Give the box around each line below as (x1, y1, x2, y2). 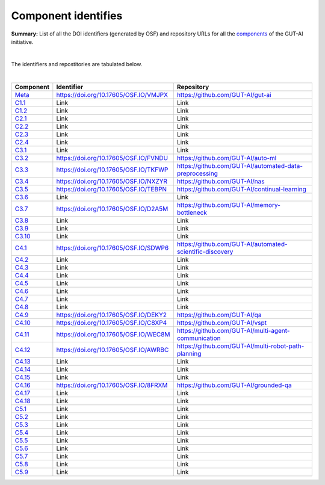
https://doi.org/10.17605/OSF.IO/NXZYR (56, 177, 168, 185)
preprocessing (176, 169, 218, 178)
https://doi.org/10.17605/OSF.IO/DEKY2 (56, 310, 167, 319)
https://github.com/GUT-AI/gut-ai (176, 90, 271, 99)
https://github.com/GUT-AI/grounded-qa (176, 381, 292, 389)
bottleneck (176, 208, 208, 217)
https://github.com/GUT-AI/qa (176, 310, 262, 319)
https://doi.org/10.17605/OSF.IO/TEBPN (56, 185, 167, 193)
